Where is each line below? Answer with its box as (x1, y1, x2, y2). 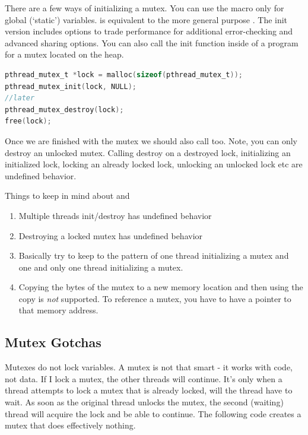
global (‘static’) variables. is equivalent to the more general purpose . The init (5, 13, 288, 26)
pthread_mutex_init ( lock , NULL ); (5, 82, 136, 91)
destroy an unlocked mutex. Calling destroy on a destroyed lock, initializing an (5, 146, 291, 158)
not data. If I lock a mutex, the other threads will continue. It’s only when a (5, 372, 282, 385)
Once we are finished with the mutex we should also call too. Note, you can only (5, 134, 297, 147)
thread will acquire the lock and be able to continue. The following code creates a (5, 407, 301, 420)
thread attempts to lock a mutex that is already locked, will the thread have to (5, 384, 293, 396)
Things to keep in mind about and (5, 189, 130, 202)
